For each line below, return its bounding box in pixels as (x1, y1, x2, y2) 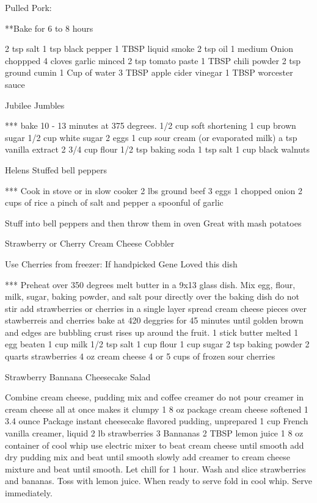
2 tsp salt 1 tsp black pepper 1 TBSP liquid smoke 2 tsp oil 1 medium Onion (5, 42, 294, 55)
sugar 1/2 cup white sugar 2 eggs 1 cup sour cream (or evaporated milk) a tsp (5, 131, 297, 143)
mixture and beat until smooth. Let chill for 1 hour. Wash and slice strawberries (5, 462, 306, 475)
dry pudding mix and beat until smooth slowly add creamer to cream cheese (5, 451, 291, 463)
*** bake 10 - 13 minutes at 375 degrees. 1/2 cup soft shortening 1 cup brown (5, 119, 296, 132)
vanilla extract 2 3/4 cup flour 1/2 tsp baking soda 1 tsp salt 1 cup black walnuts (5, 143, 310, 156)
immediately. (5, 487, 53, 499)
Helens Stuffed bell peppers (5, 163, 107, 176)
